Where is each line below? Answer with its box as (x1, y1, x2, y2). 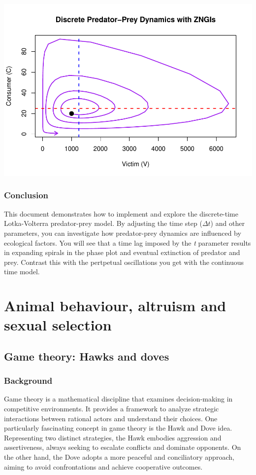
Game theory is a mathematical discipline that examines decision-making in (4, 394, 233, 404)
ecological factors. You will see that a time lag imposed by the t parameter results (4, 237, 251, 248)
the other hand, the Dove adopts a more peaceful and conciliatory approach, (4, 452, 234, 462)
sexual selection (4, 315, 112, 335)
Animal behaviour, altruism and (4, 295, 226, 316)
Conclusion (4, 189, 48, 201)
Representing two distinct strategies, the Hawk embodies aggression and (4, 432, 222, 442)
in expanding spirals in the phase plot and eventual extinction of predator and (4, 247, 240, 257)
